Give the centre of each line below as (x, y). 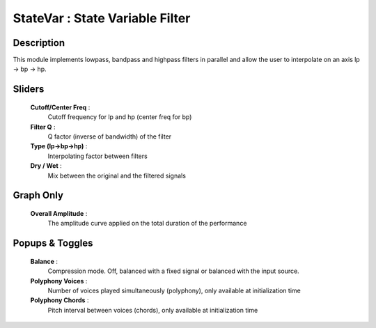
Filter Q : (43, 127)
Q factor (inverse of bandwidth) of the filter (110, 136)
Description (39, 43)
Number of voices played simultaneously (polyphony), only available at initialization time (174, 290)
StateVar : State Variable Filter (102, 18)
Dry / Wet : (46, 166)
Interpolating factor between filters (97, 156)
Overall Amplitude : (59, 213)
